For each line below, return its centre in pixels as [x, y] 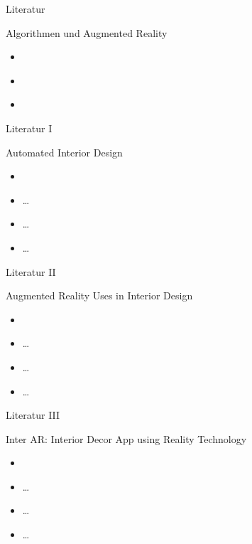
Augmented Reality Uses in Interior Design [99, 295]
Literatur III [33, 415]
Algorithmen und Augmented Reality [87, 32]
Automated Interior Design [64, 152]
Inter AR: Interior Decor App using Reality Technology [126, 438]
